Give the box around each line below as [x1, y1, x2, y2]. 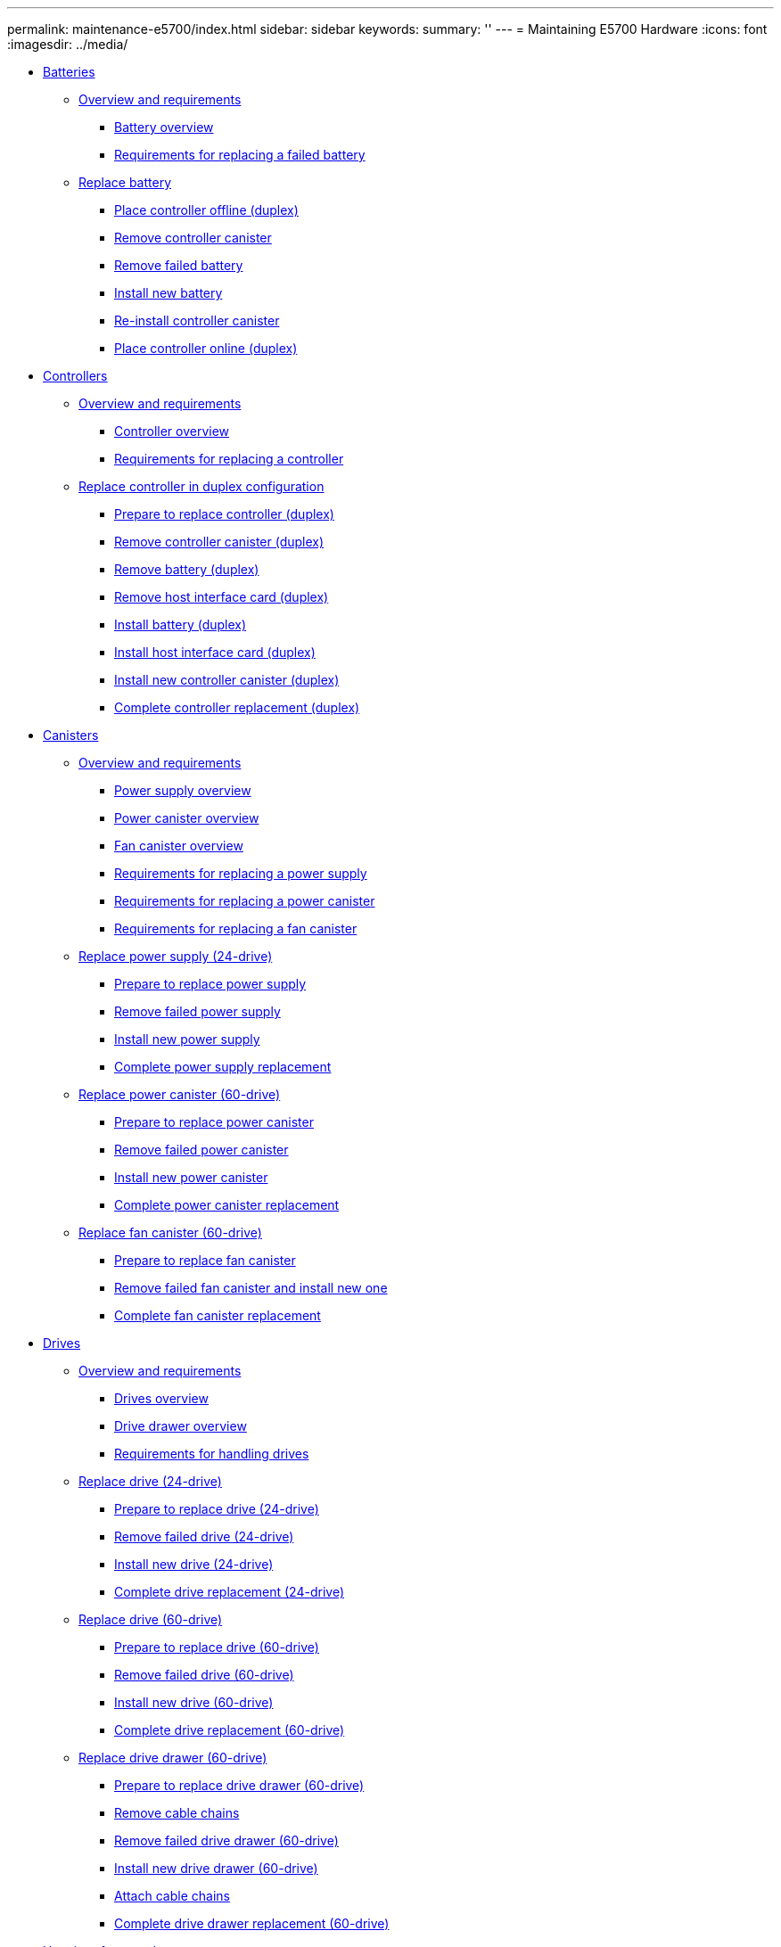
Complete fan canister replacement [114, 1308, 321, 1323]
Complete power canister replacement [114, 1197, 340, 1212]
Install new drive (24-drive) [114, 1557, 274, 1572]
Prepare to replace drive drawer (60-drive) [114, 1778, 365, 1793]
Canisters [43, 727, 99, 743]
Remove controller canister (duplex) [114, 534, 325, 549]
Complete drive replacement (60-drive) [114, 1722, 345, 1738]
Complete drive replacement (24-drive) [114, 1584, 345, 1599]
